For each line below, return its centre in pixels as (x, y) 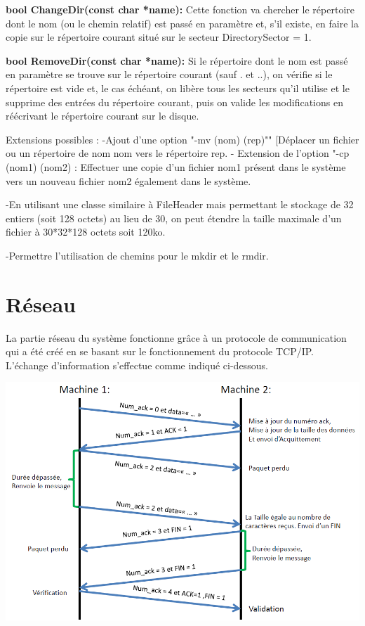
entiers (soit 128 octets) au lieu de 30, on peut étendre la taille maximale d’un (174, 218)
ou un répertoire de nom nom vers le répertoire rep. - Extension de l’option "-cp (178, 153)
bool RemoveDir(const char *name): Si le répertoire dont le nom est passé (177, 60)
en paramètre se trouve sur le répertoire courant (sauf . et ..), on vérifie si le (169, 74)
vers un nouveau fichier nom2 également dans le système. (128, 180)
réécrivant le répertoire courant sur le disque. (102, 116)
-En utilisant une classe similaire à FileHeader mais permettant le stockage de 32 (180, 204)
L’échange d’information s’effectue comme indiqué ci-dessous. (137, 365)
